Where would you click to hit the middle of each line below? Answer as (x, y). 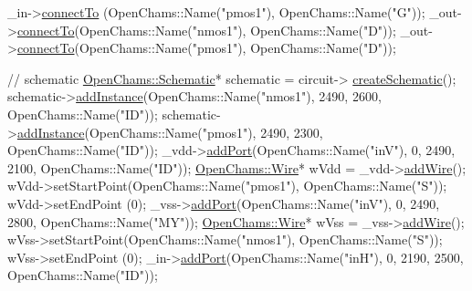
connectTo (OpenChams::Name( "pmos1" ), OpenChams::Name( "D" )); (206, 48)
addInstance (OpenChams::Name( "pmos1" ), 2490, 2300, (170, 132)
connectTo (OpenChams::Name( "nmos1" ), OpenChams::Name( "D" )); (206, 30)
